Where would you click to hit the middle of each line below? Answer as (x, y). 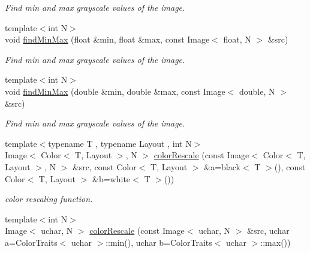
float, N (237, 39)
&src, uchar (268, 231)
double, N (257, 91)
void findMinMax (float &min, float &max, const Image (107, 39)
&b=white (112, 178)
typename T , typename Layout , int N (120, 143)
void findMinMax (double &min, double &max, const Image (115, 91)
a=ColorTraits (31, 242)
